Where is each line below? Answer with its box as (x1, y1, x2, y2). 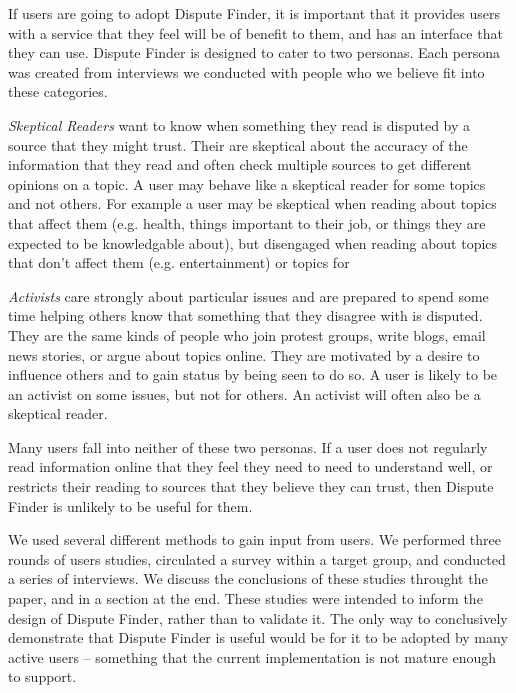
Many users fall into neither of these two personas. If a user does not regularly (8, 436, 488, 457)
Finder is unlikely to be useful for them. (8, 495, 253, 516)
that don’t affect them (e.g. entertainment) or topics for (8, 252, 350, 273)
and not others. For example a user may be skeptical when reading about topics (8, 193, 497, 214)
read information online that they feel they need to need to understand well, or (8, 456, 493, 477)
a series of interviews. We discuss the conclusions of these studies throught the (8, 568, 488, 589)
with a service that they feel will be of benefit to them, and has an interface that (8, 22, 503, 43)
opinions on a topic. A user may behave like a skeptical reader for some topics (8, 173, 486, 194)
